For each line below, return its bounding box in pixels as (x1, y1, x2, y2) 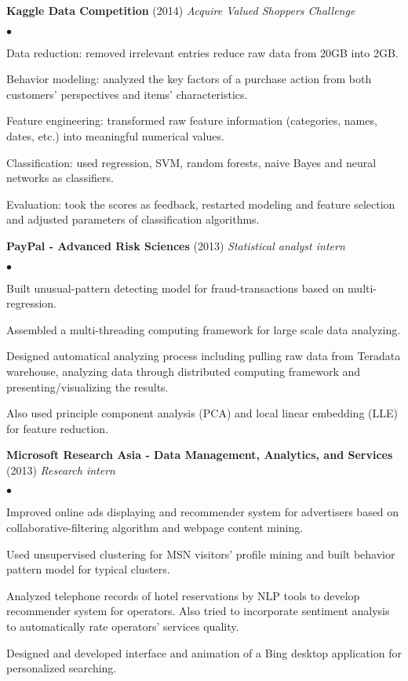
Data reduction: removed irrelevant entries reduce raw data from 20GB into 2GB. (6, 44, 399, 60)
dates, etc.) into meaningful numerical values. (6, 127, 224, 144)
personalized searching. (6, 660, 117, 676)
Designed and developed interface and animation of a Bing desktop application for (6, 644, 402, 661)
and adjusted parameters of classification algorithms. (6, 211, 260, 228)
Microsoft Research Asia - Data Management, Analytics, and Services (6, 446, 393, 463)
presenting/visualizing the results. (6, 378, 169, 395)
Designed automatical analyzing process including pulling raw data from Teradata (6, 348, 401, 364)
